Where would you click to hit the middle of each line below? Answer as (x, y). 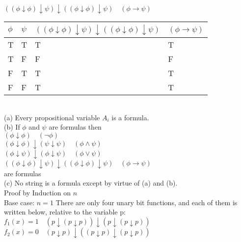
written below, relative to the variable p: (65, 212)
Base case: (19, 202)
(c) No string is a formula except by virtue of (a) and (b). (91, 183)
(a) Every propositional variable (52, 117)
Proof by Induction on (37, 192)
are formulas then (75, 127)
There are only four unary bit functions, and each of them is (147, 202)
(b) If (12, 127)
